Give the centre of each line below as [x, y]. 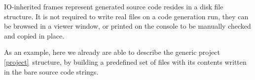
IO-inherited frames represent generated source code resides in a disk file [114, 6]
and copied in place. [34, 35]
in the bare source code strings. [51, 71]
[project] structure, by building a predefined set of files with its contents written [125, 61]
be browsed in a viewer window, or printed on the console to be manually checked [127, 26]
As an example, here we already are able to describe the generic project [112, 52]
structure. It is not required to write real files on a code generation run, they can [126, 16]
